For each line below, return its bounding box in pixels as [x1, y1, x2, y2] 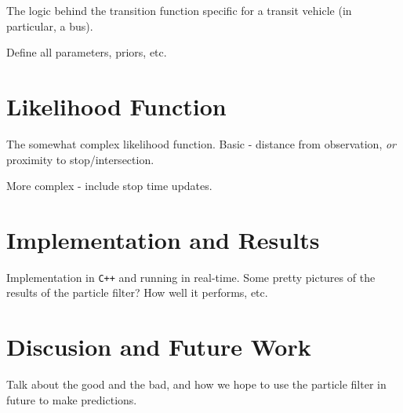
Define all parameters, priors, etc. [6, 44, 167, 60]
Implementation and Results [6, 223, 320, 255]
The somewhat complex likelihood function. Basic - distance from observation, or [6, 135, 397, 152]
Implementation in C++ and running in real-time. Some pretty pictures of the [6, 269, 376, 285]
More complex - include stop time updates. [6, 177, 212, 194]
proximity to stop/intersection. [6, 151, 154, 167]
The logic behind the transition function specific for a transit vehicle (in [6, 2, 352, 18]
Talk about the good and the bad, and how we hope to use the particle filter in [6, 376, 387, 393]
